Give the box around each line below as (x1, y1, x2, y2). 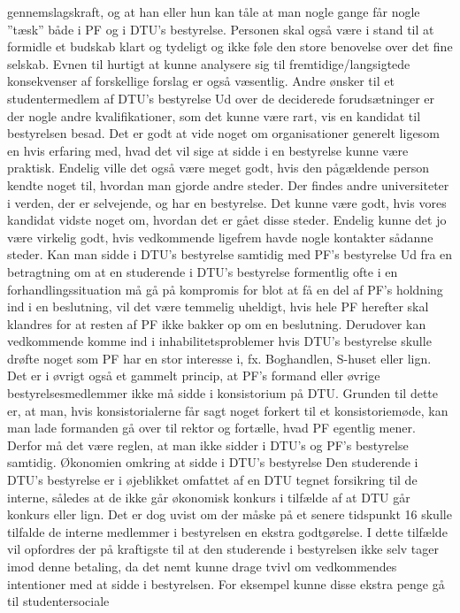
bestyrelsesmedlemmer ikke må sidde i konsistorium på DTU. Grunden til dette (7, 384, 438, 402)
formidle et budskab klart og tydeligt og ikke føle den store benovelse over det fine (7, 37, 453, 56)
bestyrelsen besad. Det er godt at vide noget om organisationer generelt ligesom (7, 124, 440, 142)
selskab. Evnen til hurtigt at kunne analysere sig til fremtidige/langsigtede (7, 54, 410, 73)
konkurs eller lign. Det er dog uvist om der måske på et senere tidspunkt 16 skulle (7, 505, 452, 524)
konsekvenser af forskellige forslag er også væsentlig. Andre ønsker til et (7, 72, 395, 90)
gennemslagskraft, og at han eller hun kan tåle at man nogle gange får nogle (7, 3, 420, 20)
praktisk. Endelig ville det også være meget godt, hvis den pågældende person (7, 158, 430, 177)
